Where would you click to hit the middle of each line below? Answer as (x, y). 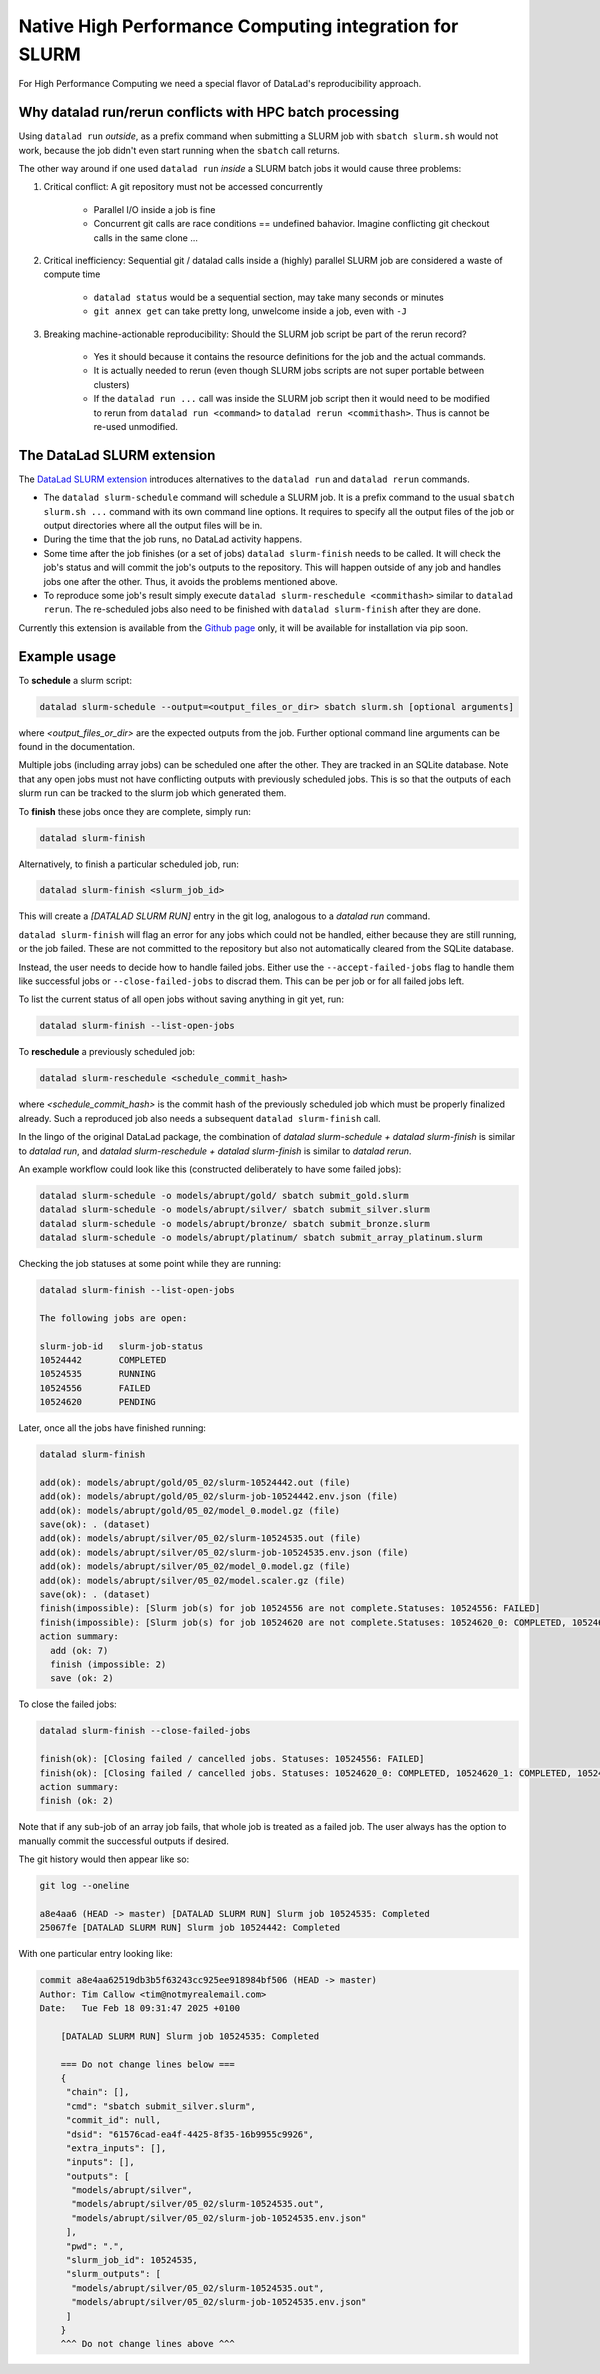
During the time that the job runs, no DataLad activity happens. (173, 539)
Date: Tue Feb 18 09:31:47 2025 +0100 (139, 2008)
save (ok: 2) (82, 1678)
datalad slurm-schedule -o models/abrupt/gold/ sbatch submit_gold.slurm (224, 1195)
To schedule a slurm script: (75, 680)
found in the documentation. (76, 746)
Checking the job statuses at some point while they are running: (150, 1264)
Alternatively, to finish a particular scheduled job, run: (128, 864)
